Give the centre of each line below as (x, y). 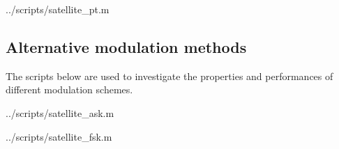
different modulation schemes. (69, 89)
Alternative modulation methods (126, 46)
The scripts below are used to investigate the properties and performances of (169, 76)
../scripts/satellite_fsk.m (59, 136)
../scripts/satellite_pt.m (58, 9)
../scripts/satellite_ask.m (60, 112)
